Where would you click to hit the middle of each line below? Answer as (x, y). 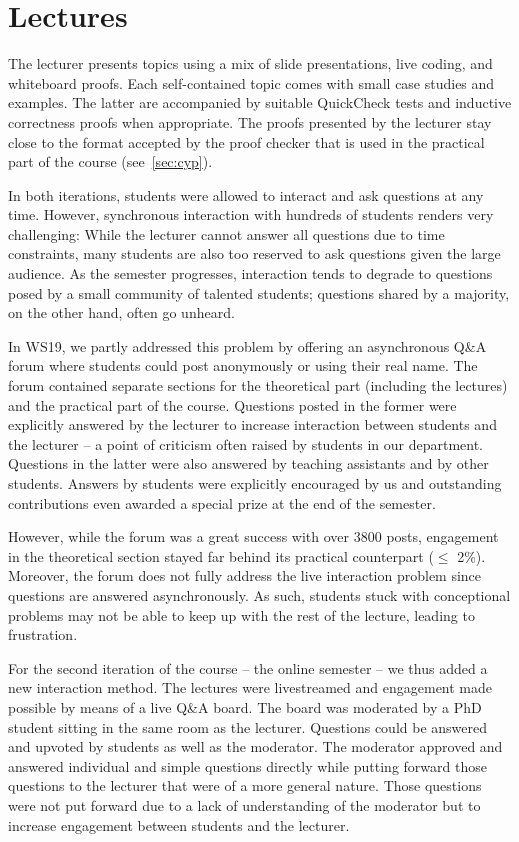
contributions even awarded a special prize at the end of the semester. (222, 502)
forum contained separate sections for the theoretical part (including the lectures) (258, 385)
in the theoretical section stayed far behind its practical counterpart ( (221, 555)
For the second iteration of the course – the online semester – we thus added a (248, 667)
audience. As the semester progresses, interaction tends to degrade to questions (250, 273)
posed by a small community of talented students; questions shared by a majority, (259, 292)
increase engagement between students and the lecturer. (179, 824)
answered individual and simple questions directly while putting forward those (247, 765)
